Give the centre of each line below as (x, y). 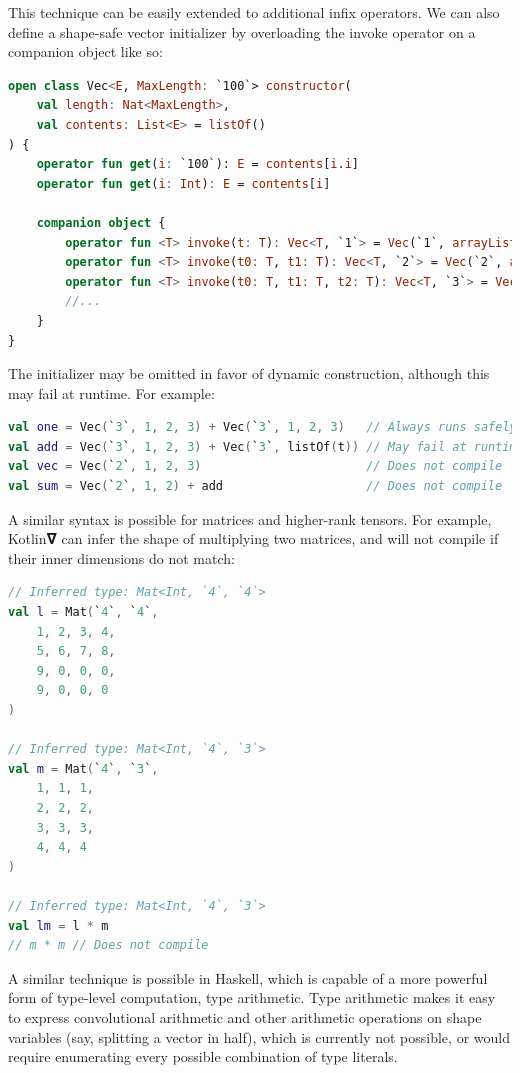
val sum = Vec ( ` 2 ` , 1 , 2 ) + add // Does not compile (255, 486)
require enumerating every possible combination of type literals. (203, 1056)
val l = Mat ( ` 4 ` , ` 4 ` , (83, 612)
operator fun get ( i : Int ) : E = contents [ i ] (183, 183)
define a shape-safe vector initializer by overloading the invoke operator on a (242, 31)
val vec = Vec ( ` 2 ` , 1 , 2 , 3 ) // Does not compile (255, 466)
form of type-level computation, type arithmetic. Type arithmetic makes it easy (252, 997)
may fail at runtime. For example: (111, 392)
